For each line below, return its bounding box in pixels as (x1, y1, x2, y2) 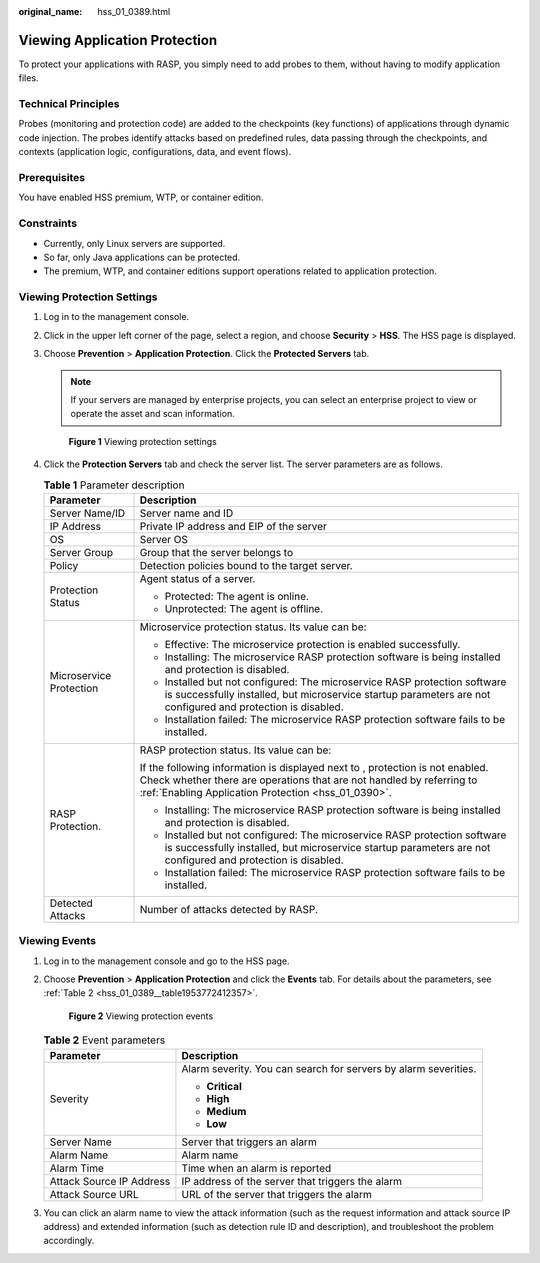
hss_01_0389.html (97, 6, 171, 17)
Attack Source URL (49, 1187, 139, 1201)
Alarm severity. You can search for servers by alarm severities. (181, 1061, 477, 1075)
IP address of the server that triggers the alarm (181, 1174, 403, 1188)
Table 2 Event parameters (43, 1033, 166, 1047)
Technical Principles (18, 97, 120, 111)
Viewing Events (18, 934, 97, 948)
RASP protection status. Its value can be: (139, 743, 332, 757)
